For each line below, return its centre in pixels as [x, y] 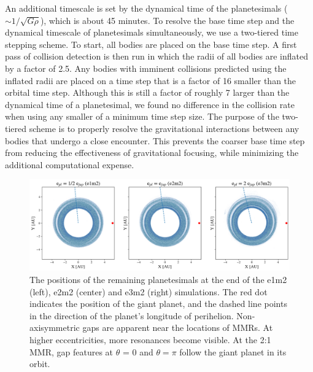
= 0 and [138, 351]
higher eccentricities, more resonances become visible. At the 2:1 [150, 339]
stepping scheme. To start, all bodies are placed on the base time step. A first [151, 44]
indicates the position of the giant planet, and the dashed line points [158, 304]
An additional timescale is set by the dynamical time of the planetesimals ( [146, 8]
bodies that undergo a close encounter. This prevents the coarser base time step [155, 140]
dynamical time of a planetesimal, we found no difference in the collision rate [150, 104]
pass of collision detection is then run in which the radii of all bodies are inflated [157, 56]
